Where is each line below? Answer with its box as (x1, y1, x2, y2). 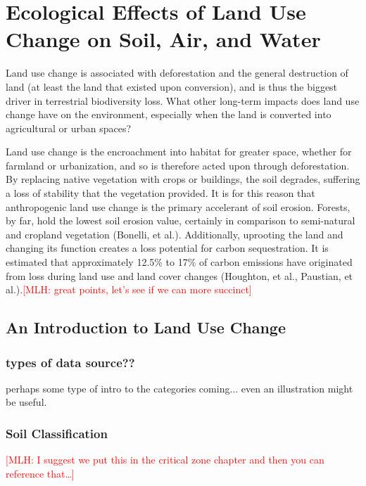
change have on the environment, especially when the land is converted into (6, 107, 332, 122)
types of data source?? (6, 353, 135, 371)
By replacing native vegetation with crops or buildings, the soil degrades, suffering (6, 172, 360, 186)
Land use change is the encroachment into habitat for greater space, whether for (6, 144, 352, 159)
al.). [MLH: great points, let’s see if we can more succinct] (6, 282, 252, 297)
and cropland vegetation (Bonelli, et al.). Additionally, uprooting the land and (6, 226, 343, 241)
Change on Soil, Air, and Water (6, 25, 321, 53)
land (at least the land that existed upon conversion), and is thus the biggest (6, 79, 338, 94)
